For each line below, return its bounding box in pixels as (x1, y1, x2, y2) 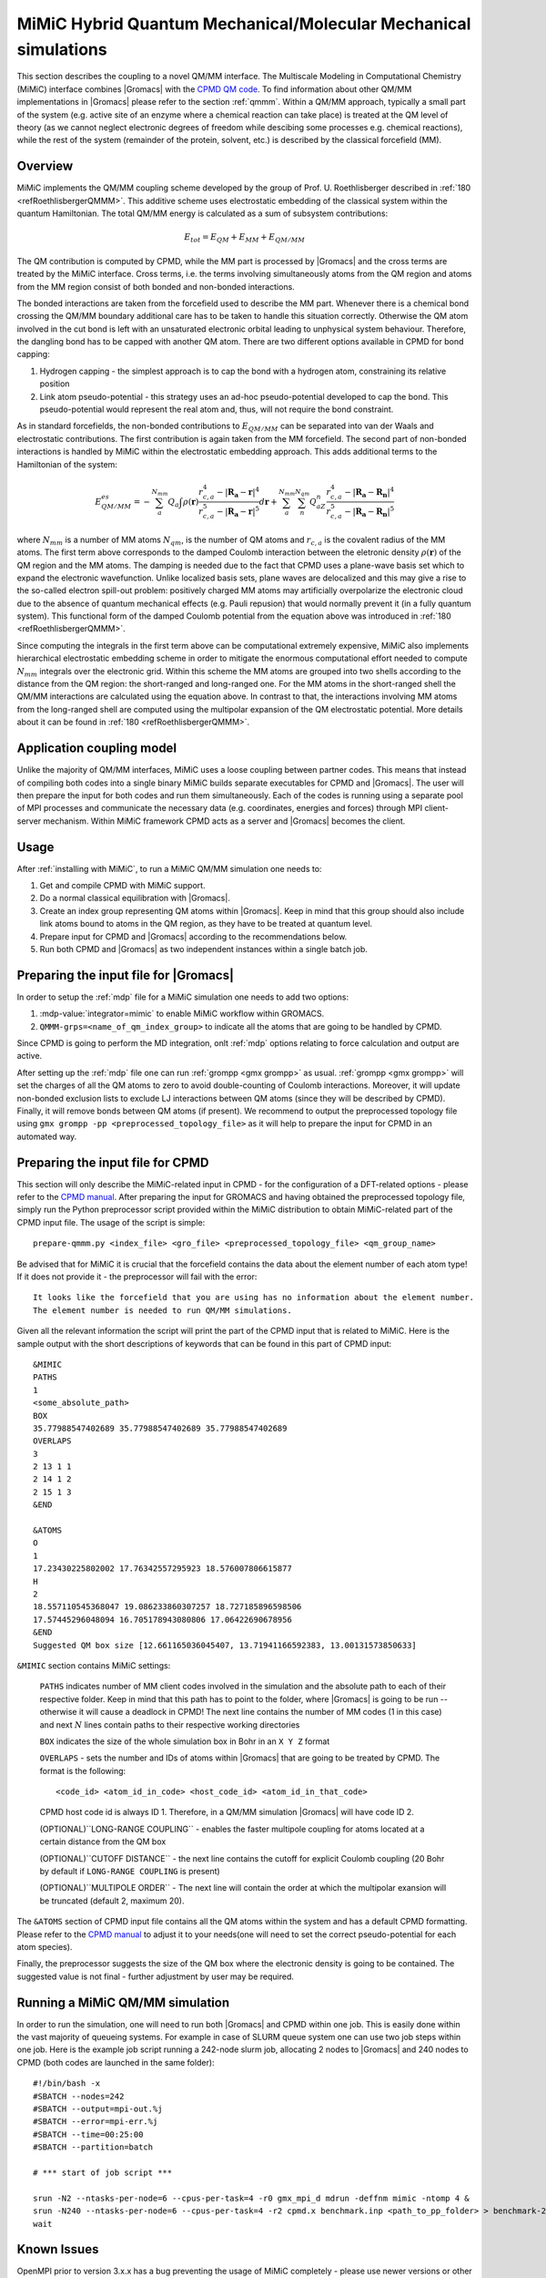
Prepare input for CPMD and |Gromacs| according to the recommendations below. (39, 930, 348, 942)
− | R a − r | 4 (217, 485, 259, 499)
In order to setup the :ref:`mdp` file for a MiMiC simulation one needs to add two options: (16, 991, 349, 1002)
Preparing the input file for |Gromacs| (16, 967, 234, 983)
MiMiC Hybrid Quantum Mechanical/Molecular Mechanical (16, 14, 471, 34)
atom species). (16, 1941, 73, 1952)
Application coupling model (16, 741, 177, 756)
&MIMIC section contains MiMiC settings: (16, 1659, 171, 1671)
